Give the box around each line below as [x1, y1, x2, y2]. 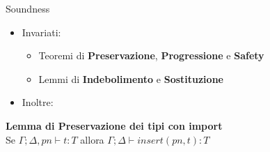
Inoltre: [22, 95, 54, 109]
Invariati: [22, 24, 61, 39]
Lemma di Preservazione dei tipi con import [6, 118, 223, 132]
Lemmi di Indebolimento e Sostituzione [38, 71, 223, 86]
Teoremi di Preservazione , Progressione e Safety [38, 48, 264, 63]
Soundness [6, 1, 50, 15]
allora [80, 132, 104, 146]
